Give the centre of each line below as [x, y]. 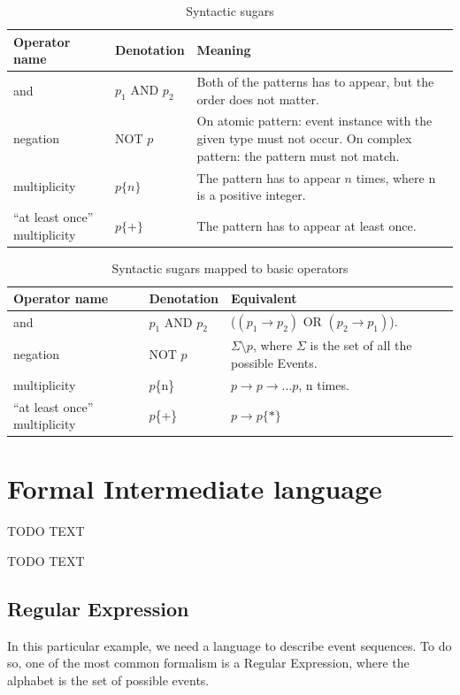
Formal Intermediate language [195, 489]
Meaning [224, 50]
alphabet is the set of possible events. [108, 680]
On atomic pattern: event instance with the [314, 121]
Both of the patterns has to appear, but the [315, 82]
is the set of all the [361, 345]
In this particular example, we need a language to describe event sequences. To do [230, 645]
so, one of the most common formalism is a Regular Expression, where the [208, 663]
